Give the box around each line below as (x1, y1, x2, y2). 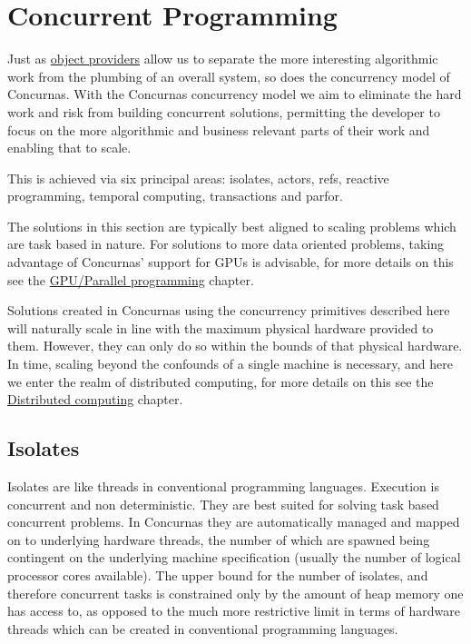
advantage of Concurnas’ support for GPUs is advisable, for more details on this (7, 253, 454, 272)
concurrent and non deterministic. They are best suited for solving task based (7, 494, 439, 513)
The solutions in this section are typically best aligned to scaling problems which (7, 216, 456, 235)
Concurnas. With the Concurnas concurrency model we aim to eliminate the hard (7, 84, 462, 104)
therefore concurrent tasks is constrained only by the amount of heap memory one (7, 583, 464, 602)
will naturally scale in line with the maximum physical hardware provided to (7, 318, 434, 337)
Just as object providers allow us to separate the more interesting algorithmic (7, 49, 438, 68)
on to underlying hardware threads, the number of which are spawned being (7, 530, 430, 549)
